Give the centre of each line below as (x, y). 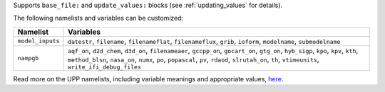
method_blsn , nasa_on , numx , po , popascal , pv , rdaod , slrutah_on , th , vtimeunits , (194, 59)
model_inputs (38, 41)
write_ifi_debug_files (105, 67)
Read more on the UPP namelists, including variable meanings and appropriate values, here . (148, 79)
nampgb (28, 58)
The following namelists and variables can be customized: (98, 18)
